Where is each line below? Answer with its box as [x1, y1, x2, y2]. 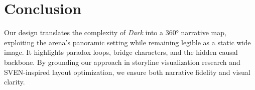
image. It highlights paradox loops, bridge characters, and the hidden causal [4, 47, 238, 57]
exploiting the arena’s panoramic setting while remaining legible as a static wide [4, 37, 251, 47]
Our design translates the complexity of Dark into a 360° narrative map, [4, 27, 226, 38]
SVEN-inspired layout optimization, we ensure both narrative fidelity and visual [4, 66, 250, 77]
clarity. [4, 76, 25, 87]
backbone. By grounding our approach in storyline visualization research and [4, 56, 240, 67]
